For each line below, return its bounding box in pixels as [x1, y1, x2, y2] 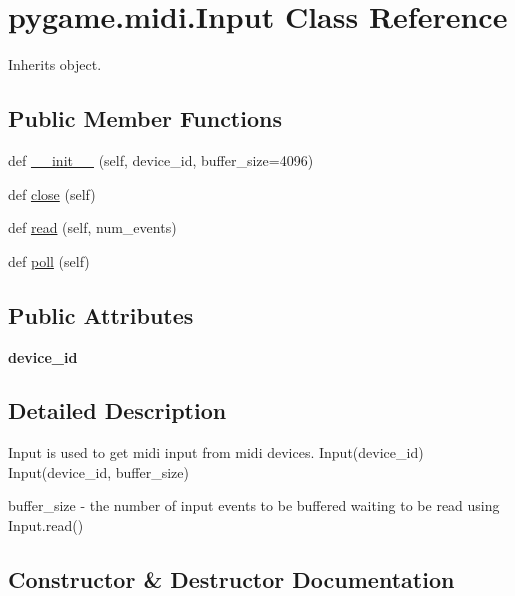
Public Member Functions [8, 103, 282, 134]
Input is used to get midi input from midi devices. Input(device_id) [8, 442, 424, 463]
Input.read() [8, 515, 84, 536]
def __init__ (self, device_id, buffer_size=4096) [8, 149, 314, 170]
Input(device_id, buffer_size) [8, 461, 189, 482]
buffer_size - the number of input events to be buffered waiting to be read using [8, 495, 500, 516]
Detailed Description [8, 395, 227, 426]
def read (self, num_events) [8, 217, 177, 238]
